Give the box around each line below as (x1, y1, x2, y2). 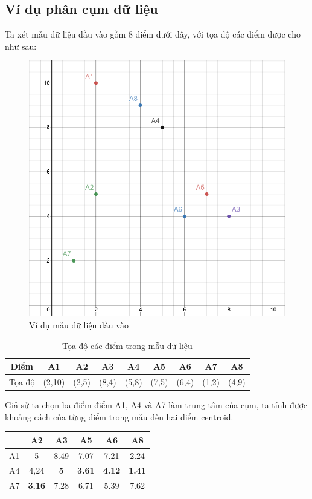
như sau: (5, 39, 37, 52)
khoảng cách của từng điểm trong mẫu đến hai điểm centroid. (5, 410, 234, 423)
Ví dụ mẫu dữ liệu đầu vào (29, 318, 129, 331)
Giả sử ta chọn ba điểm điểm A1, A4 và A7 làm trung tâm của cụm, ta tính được (5, 399, 308, 411)
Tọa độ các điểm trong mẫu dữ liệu (62, 339, 193, 351)
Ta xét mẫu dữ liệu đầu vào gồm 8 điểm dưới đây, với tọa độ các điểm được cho (5, 28, 301, 41)
